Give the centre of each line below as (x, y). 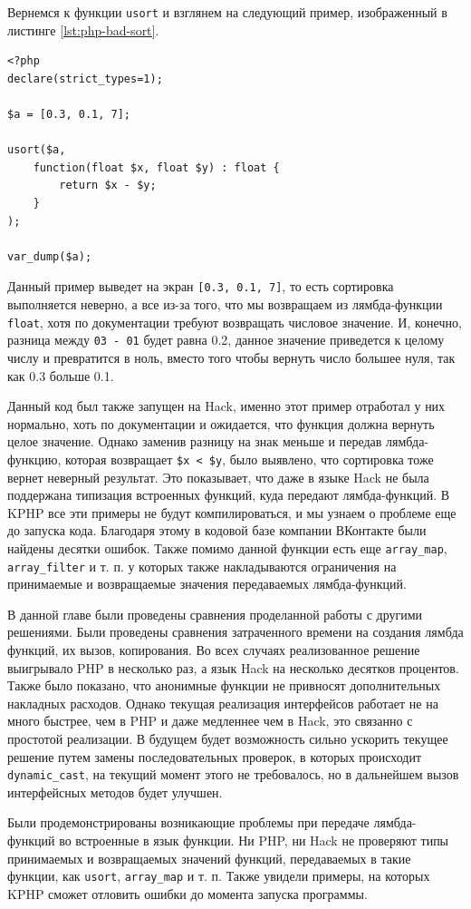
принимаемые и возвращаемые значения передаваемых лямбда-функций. (207, 584)
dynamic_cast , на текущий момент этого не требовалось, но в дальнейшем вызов (233, 774)
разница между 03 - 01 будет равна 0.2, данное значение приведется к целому (226, 340)
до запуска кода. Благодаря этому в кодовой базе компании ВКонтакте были (217, 530)
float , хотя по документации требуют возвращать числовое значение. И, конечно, (235, 322)
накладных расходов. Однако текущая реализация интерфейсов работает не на (223, 703)
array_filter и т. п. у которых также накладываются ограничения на (202, 566)
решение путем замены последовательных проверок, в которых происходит (215, 756)
